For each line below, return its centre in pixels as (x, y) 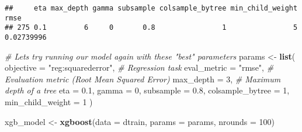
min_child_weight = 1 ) (49, 102)
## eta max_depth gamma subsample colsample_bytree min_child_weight (151, 8)
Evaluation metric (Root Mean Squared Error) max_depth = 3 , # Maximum (143, 79)
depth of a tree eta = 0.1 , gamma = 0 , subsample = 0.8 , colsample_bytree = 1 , (147, 90)
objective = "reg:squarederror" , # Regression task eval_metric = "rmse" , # (139, 67)
